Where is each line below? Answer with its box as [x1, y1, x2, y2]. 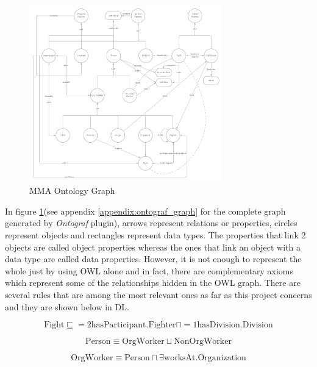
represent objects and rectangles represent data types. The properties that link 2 [5, 229, 306, 241]
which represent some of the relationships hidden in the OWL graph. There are [5, 276, 301, 289]
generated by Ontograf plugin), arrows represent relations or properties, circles [5, 216, 297, 229]
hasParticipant [91, 321, 146, 330]
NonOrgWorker [174, 337, 232, 346]
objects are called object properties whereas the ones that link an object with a [5, 240, 301, 253]
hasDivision [197, 321, 240, 330]
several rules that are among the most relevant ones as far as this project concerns [5, 288, 312, 301]
